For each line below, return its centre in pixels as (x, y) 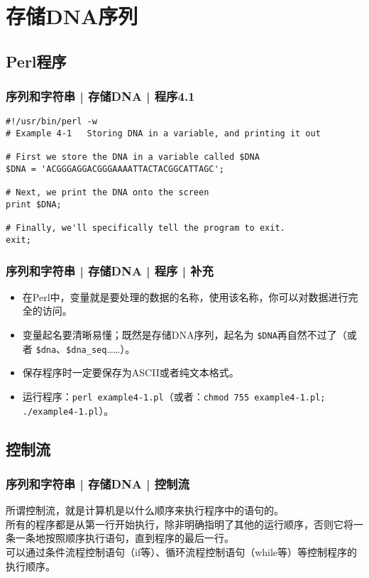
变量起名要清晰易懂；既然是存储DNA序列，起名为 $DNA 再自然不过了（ (184, 334)
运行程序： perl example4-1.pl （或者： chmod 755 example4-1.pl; (174, 396)
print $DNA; (34, 204)
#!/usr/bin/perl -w (51, 122)
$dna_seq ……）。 (101, 348)
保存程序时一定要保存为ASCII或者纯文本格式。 (131, 372)
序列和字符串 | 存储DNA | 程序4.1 (100, 96)
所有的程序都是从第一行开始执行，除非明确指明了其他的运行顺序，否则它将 (180, 524)
